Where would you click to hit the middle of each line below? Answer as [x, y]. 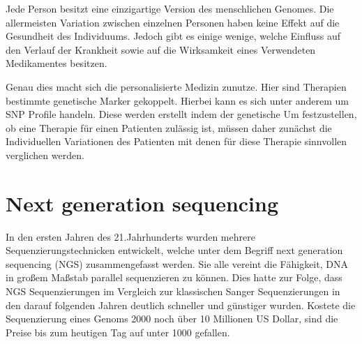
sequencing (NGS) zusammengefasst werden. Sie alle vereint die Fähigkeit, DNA [177, 263]
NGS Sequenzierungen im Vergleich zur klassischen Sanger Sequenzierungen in [173, 291]
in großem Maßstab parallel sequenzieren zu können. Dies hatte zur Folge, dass [174, 277]
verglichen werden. [45, 155]
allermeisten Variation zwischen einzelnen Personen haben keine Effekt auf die [173, 22]
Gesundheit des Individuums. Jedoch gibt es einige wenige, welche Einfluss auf [173, 36]
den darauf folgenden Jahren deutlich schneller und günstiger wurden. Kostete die [181, 305]
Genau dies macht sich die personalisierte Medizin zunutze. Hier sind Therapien [176, 86]
